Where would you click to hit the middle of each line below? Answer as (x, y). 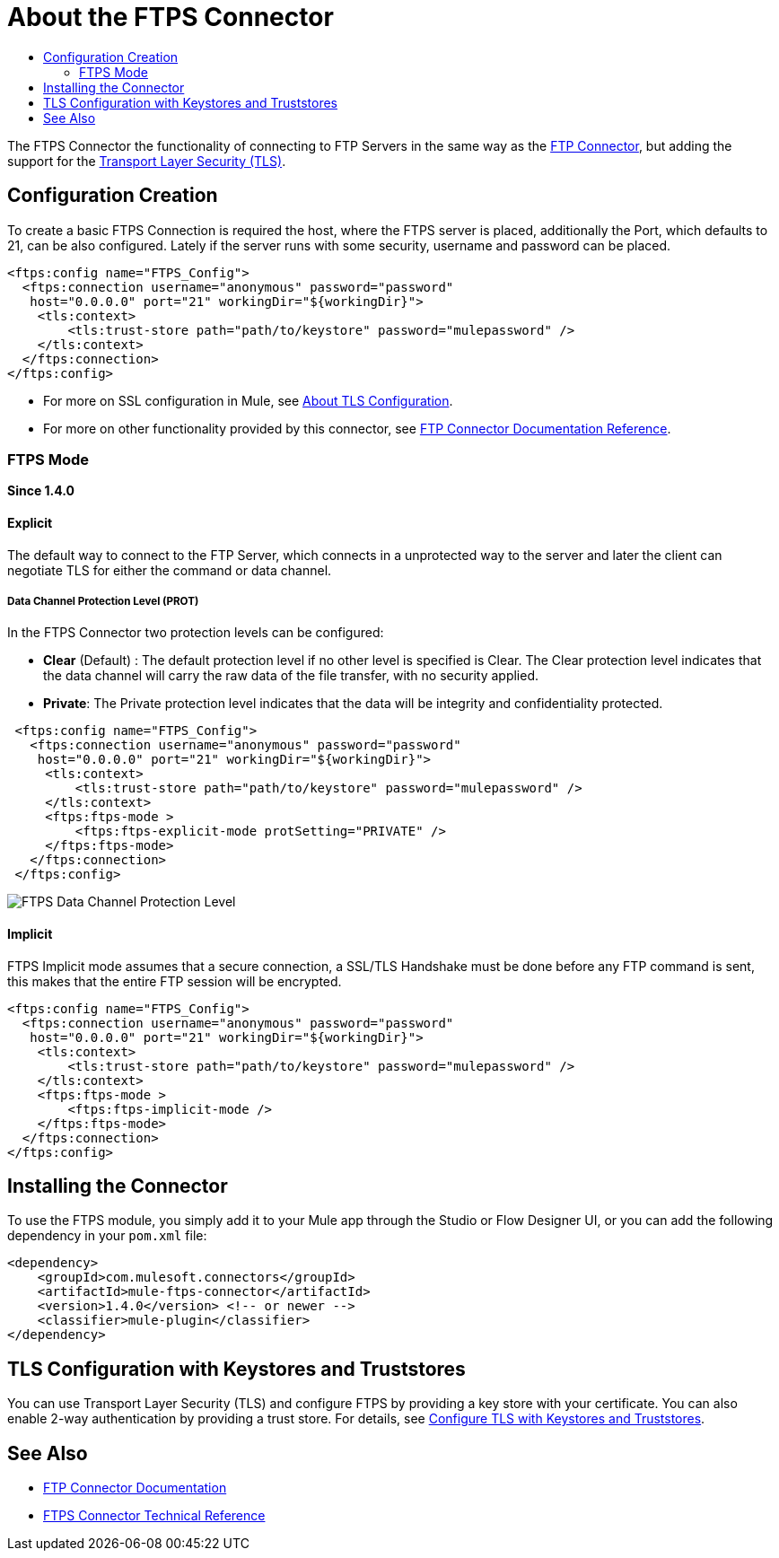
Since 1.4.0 (41, 491)
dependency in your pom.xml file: (107, 1236)
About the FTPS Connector (171, 17)
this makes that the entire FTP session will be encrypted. (175, 981)
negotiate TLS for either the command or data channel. (170, 570)
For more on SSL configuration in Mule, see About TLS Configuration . (248, 400)
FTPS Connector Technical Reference (154, 1516)
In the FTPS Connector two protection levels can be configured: (196, 633)
